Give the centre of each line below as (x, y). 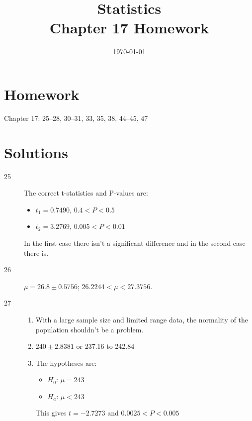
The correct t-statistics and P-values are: (86, 193)
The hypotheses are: (66, 363)
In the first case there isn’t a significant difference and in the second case (135, 243)
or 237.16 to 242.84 (105, 346)
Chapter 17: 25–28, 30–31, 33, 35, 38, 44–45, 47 (76, 118)
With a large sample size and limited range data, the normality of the (142, 319)
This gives (51, 413)
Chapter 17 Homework (129, 28)
